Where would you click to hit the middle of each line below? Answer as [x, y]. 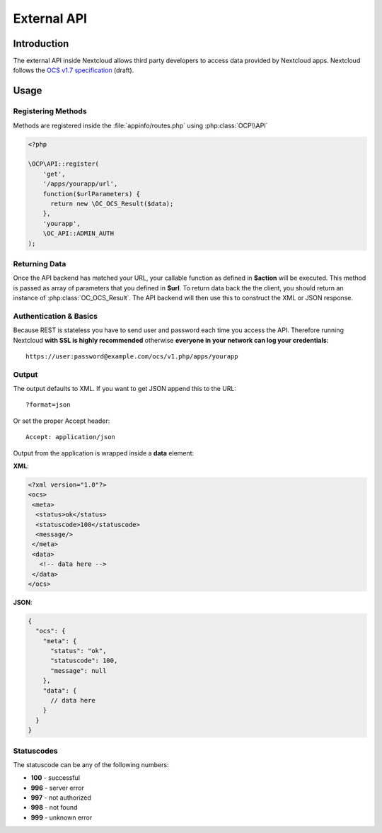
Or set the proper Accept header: [62, 421]
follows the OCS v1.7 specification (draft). [74, 70]
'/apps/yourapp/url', [80, 184]
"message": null [79, 670]
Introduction [41, 44]
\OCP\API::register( [63, 164]
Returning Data [40, 263]
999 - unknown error [62, 817]
